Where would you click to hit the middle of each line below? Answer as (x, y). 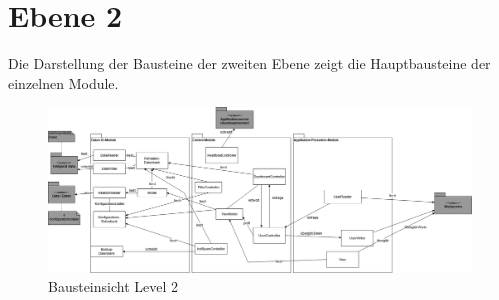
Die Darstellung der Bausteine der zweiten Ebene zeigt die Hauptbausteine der (249, 63)
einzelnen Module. (63, 82)
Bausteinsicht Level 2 (113, 286)
